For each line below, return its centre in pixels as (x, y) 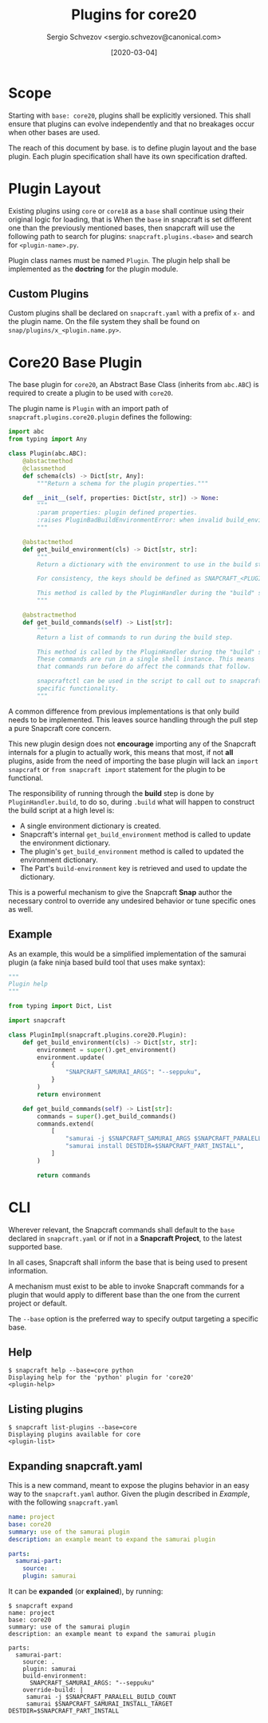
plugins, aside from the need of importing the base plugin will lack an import (134, 761)
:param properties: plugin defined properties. (117, 513)
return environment (69, 1094)
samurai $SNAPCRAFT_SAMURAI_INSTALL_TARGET (99, 1704)
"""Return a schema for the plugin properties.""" (123, 483)
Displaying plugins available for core (75, 1435)
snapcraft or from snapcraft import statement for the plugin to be (117, 769)
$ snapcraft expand (41, 1606)
